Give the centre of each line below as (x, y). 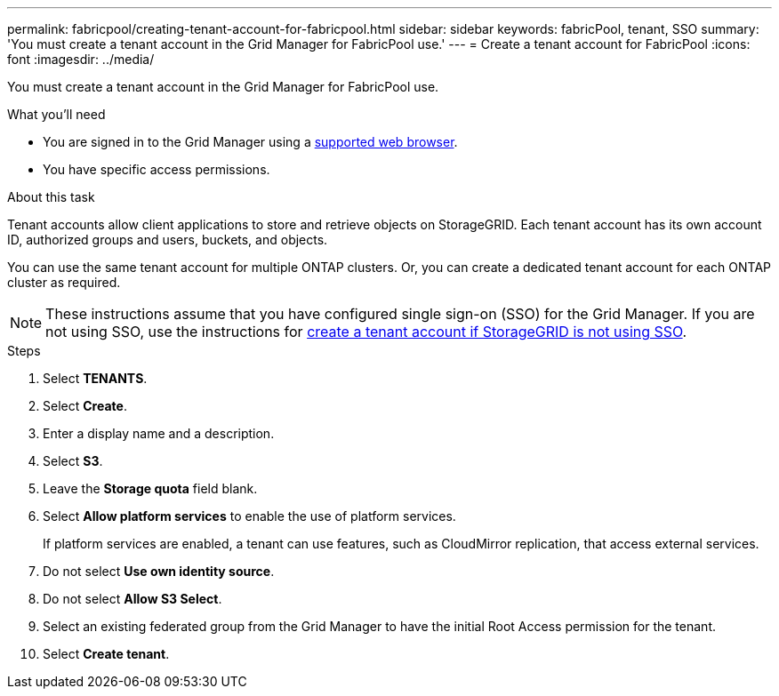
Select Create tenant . (106, 654)
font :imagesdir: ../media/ (81, 59)
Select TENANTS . (95, 378)
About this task (51, 197)
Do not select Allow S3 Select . (133, 599)
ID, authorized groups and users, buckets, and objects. (168, 240)
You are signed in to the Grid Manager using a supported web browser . (250, 142)
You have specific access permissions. (157, 169)
